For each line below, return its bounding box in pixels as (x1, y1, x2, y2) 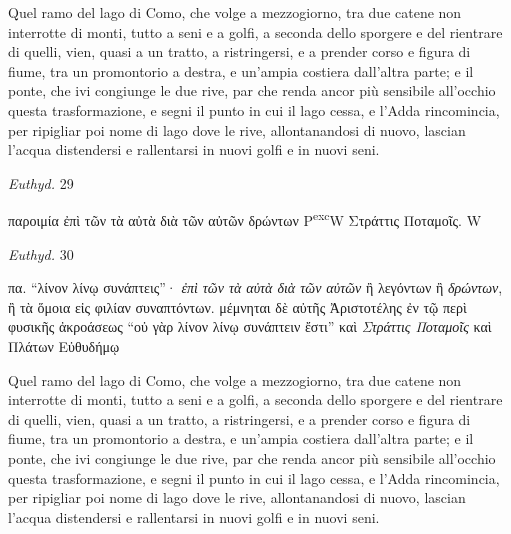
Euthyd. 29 (8, 172, 74, 193)
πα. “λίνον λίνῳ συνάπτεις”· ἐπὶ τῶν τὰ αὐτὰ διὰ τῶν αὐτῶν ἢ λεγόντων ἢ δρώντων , (8, 277, 503, 298)
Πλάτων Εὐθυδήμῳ (8, 335, 120, 356)
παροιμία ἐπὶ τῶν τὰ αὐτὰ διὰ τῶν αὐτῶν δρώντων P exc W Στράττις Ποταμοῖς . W (8, 207, 482, 230)
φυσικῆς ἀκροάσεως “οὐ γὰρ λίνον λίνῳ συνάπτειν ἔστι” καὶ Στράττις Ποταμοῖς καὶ (8, 316, 492, 337)
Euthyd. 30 (8, 243, 74, 264)
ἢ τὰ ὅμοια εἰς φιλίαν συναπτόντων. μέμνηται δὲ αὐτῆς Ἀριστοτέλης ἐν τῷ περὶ (8, 296, 467, 317)
